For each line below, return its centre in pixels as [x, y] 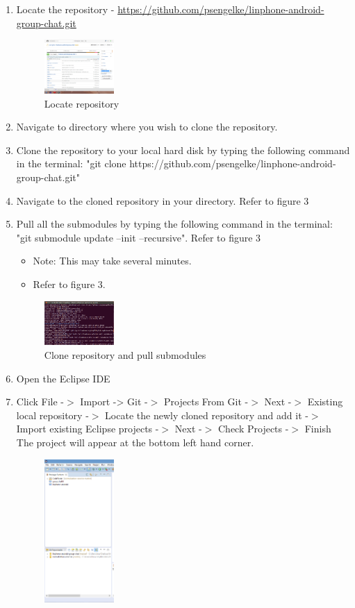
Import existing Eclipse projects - [88, 429]
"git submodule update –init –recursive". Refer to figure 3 [139, 237]
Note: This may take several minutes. [112, 261]
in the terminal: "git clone [71, 163]
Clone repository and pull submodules [125, 355]
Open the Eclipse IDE [63, 378]
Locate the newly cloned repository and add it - [207, 415]
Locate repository [82, 103]
